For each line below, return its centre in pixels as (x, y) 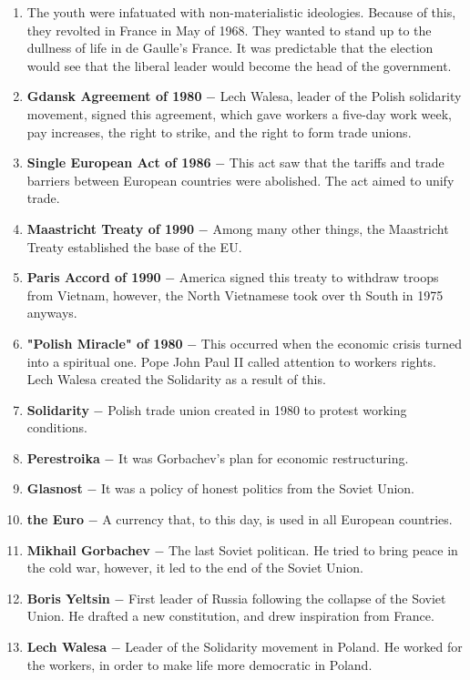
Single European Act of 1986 (119, 162)
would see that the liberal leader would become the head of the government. (239, 65)
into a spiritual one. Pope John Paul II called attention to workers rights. (231, 361)
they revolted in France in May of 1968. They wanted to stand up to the (229, 30)
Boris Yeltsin (68, 598)
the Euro (55, 519)
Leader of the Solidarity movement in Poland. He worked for (294, 647)
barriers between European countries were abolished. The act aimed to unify (240, 180)
